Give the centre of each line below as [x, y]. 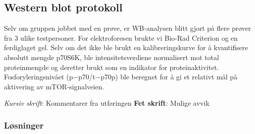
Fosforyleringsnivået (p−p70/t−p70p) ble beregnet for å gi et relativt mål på [121, 77]
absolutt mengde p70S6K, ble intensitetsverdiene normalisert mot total [112, 57]
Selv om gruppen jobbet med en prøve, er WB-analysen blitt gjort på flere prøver [127, 28]
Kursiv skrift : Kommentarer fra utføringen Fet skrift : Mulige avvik [107, 103]
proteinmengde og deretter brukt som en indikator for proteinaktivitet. [112, 67]
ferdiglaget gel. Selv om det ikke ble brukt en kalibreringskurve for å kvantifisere [126, 47]
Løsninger [24, 125]
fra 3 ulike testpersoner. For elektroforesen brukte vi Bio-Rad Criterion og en [121, 37]
